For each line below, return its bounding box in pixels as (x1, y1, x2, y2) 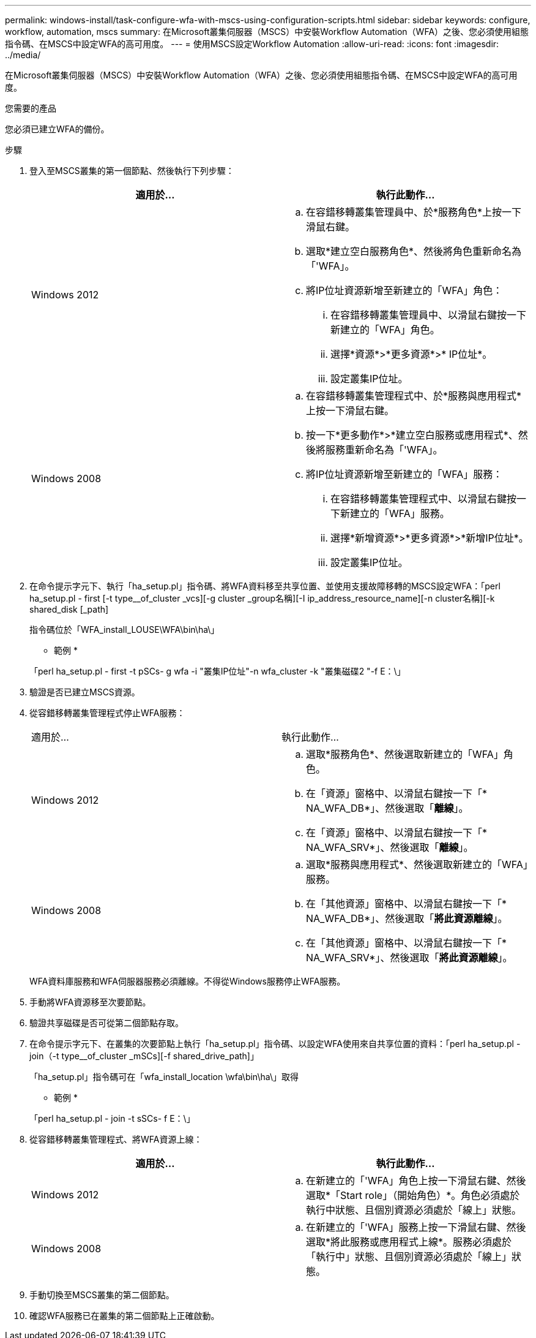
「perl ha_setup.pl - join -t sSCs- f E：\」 (29, 1113, 195, 1124)
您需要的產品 (5, 103, 56, 113)
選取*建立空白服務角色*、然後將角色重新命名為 (306, 245, 522, 257)
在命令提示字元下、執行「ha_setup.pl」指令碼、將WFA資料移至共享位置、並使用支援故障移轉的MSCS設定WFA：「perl (29, 581, 501, 591)
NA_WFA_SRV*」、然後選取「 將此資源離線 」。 (306, 951, 513, 964)
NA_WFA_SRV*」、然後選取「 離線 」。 (306, 841, 474, 853)
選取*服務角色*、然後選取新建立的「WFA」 (306, 748, 504, 760)
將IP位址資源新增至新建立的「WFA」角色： (306, 284, 503, 297)
